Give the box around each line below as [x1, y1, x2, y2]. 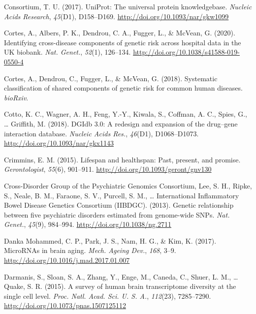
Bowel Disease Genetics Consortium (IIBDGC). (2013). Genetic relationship [4, 200, 234, 210]
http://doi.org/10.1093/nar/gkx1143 [4, 138, 114, 148]
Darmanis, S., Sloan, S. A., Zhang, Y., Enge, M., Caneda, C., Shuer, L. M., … [4, 271, 238, 282]
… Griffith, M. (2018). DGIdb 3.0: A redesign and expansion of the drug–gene [4, 118, 238, 128]
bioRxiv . [4, 92, 29, 102]
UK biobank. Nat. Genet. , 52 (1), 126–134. [4, 47, 131, 57]
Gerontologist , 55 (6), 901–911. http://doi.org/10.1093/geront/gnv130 [4, 164, 212, 174]
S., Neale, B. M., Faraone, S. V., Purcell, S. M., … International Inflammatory [4, 190, 239, 200]
